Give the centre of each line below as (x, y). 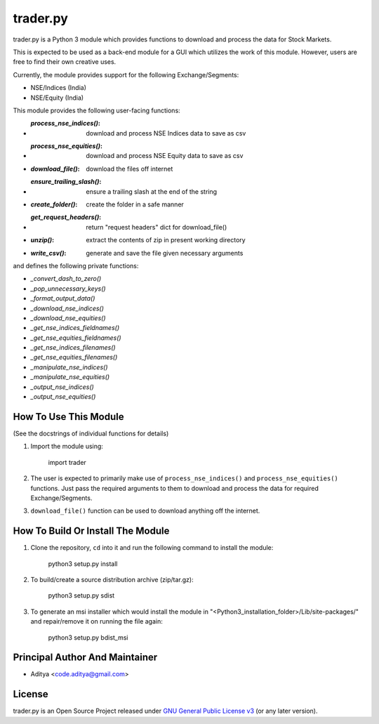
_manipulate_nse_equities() (70, 377)
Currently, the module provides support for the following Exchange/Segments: (126, 74)
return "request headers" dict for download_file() (157, 227)
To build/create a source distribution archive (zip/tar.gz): (112, 579)
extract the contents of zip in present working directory (166, 240)
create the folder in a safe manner (135, 204)
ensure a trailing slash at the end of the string (152, 191)
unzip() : (42, 240)
